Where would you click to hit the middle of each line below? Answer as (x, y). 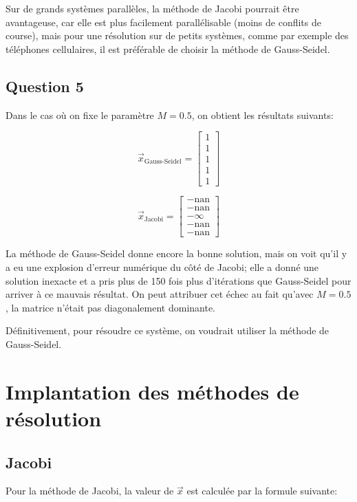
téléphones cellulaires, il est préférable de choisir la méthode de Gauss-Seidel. (168, 48)
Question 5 (45, 86)
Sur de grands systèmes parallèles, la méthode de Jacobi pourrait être (152, 8)
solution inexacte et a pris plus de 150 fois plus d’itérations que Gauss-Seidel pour (178, 280)
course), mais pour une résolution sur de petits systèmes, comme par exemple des (177, 35)
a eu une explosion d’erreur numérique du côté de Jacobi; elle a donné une (162, 267)
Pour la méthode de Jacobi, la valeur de (90, 491)
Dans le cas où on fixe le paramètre (80, 114)
